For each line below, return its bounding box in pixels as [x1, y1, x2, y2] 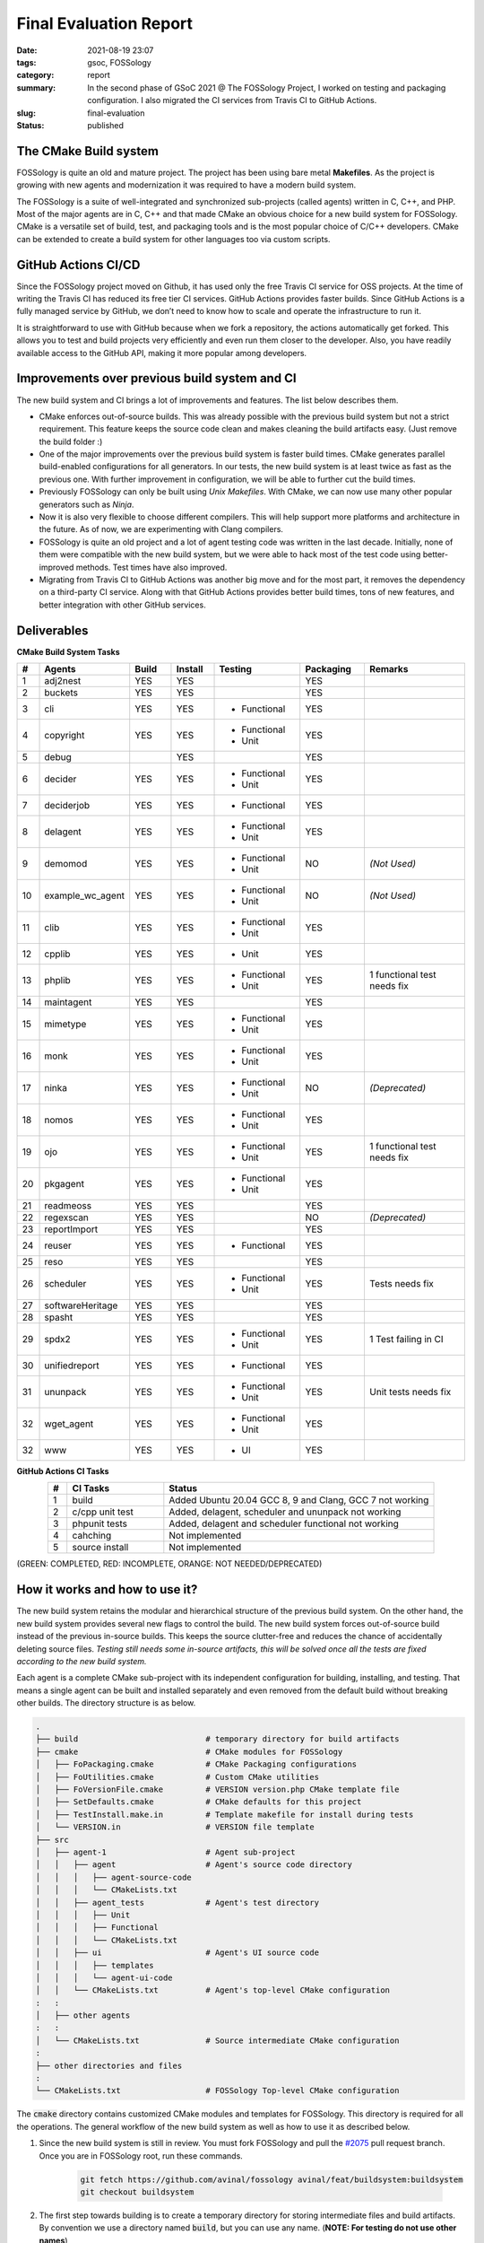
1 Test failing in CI [368, 1333, 444, 1346]
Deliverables [16, 623, 89, 638]
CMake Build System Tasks [16, 646, 120, 657]
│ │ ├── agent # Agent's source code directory [35, 1860, 353, 1870]
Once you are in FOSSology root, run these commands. [39, 2150, 244, 2161]
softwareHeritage [44, 1299, 118, 1312]
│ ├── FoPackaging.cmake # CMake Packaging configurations [35, 1759, 358, 1769]
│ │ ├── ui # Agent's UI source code [35, 1948, 320, 1958]
